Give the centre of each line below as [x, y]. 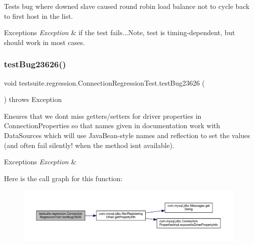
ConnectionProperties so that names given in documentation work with [112, 125]
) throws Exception [33, 99]
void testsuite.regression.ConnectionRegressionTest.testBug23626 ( [105, 82]
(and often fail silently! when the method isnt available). [89, 145]
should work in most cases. [44, 42]
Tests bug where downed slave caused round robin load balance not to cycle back [127, 6]
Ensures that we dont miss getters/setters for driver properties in [103, 116]
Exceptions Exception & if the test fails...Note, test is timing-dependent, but [120, 32]
